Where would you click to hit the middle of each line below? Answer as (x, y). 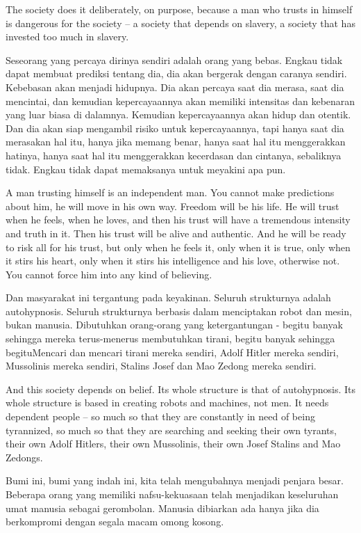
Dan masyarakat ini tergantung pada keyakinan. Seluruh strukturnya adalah (168, 297)
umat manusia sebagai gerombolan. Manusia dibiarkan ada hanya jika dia (162, 508)
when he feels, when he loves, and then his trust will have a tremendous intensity (178, 220)
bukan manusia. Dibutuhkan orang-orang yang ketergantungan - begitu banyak (174, 325)
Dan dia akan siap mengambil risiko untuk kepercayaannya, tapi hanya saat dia (175, 128)
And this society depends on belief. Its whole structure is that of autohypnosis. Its (180, 389)
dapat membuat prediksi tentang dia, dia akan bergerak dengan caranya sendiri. (176, 73)
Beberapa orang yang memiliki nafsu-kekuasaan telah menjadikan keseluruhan (172, 494)
